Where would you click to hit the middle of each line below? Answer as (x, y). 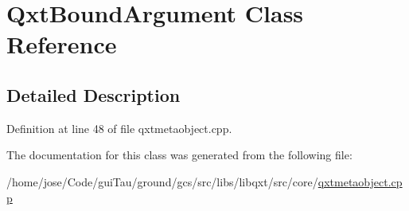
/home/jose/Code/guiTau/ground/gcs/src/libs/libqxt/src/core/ (162, 181)
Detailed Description (93, 94)
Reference (62, 44)
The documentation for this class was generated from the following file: (179, 155)
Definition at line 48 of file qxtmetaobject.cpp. (119, 128)
